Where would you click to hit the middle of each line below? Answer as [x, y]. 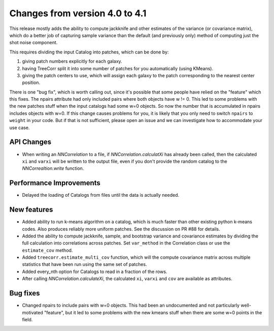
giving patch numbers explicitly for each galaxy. [72, 62]
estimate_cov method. [47, 250]
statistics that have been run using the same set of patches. [84, 264]
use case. [20, 128]
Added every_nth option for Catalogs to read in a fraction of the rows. [95, 272]
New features [31, 210]
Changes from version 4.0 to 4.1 [78, 13]
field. [27, 319]
